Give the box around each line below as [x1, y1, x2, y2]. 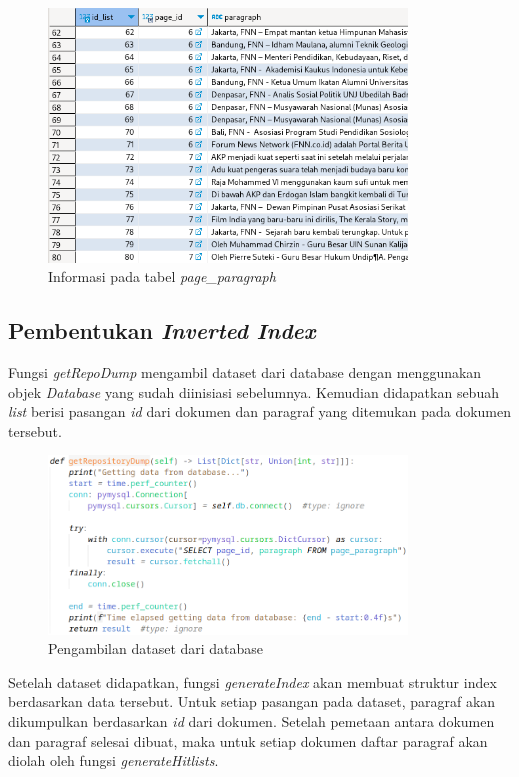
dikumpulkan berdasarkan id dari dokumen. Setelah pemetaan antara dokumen [8, 711, 495, 732]
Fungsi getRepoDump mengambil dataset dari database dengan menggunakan [8, 362, 482, 383]
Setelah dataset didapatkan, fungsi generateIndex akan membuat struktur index [8, 671, 497, 692]
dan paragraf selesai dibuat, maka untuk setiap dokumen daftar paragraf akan [8, 730, 488, 751]
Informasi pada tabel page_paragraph [48, 266, 276, 287]
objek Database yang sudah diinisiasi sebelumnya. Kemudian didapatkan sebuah [8, 381, 499, 402]
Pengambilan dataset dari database [48, 638, 264, 659]
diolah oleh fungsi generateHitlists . [8, 750, 219, 771]
